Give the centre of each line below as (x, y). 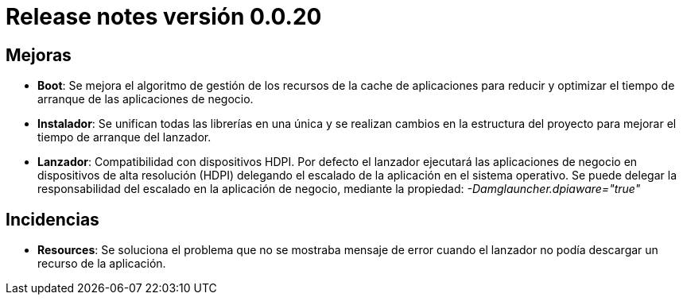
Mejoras (39, 55)
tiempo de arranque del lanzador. (124, 137)
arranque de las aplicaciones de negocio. (146, 99)
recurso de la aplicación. (102, 264)
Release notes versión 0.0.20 (164, 17)
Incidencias (52, 219)
